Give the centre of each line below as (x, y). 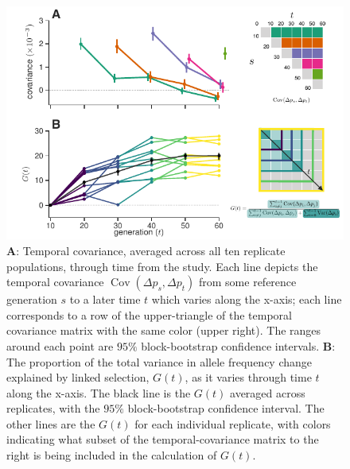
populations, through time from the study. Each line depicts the (162, 266)
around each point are (60, 345)
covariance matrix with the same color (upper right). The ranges (164, 330)
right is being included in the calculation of (112, 455)
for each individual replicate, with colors (233, 423)
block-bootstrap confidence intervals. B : (238, 345)
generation (32, 299)
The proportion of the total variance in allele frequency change (159, 361)
